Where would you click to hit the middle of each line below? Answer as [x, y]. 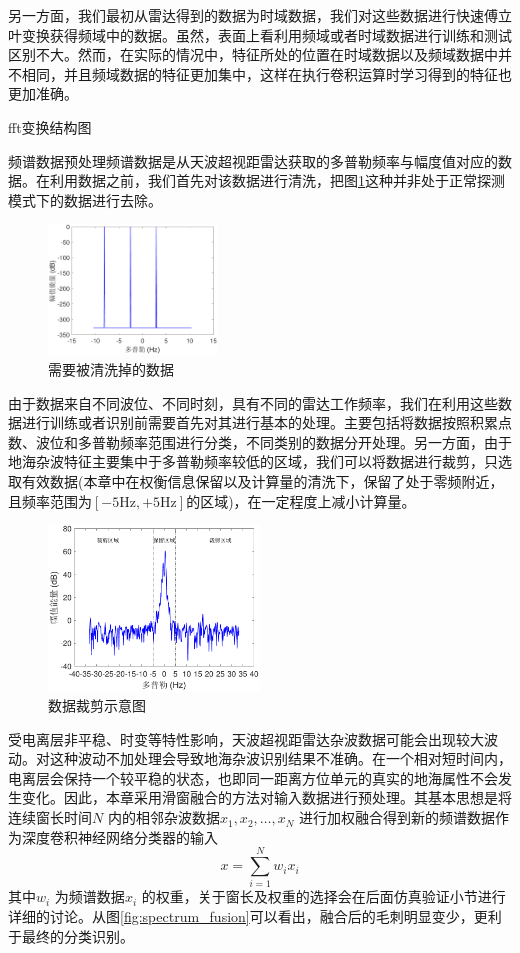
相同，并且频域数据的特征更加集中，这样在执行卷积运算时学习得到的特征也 [266, 73]
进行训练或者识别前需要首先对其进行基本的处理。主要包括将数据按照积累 [259, 422]
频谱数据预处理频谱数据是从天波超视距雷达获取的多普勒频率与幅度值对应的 [253, 160]
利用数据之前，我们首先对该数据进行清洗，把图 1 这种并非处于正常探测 [277, 180]
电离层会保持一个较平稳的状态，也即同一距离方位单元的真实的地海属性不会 [253, 777]
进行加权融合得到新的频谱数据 [397, 817]
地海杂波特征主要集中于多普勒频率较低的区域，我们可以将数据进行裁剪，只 [253, 461]
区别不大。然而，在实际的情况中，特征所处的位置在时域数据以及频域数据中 [253, 54]
